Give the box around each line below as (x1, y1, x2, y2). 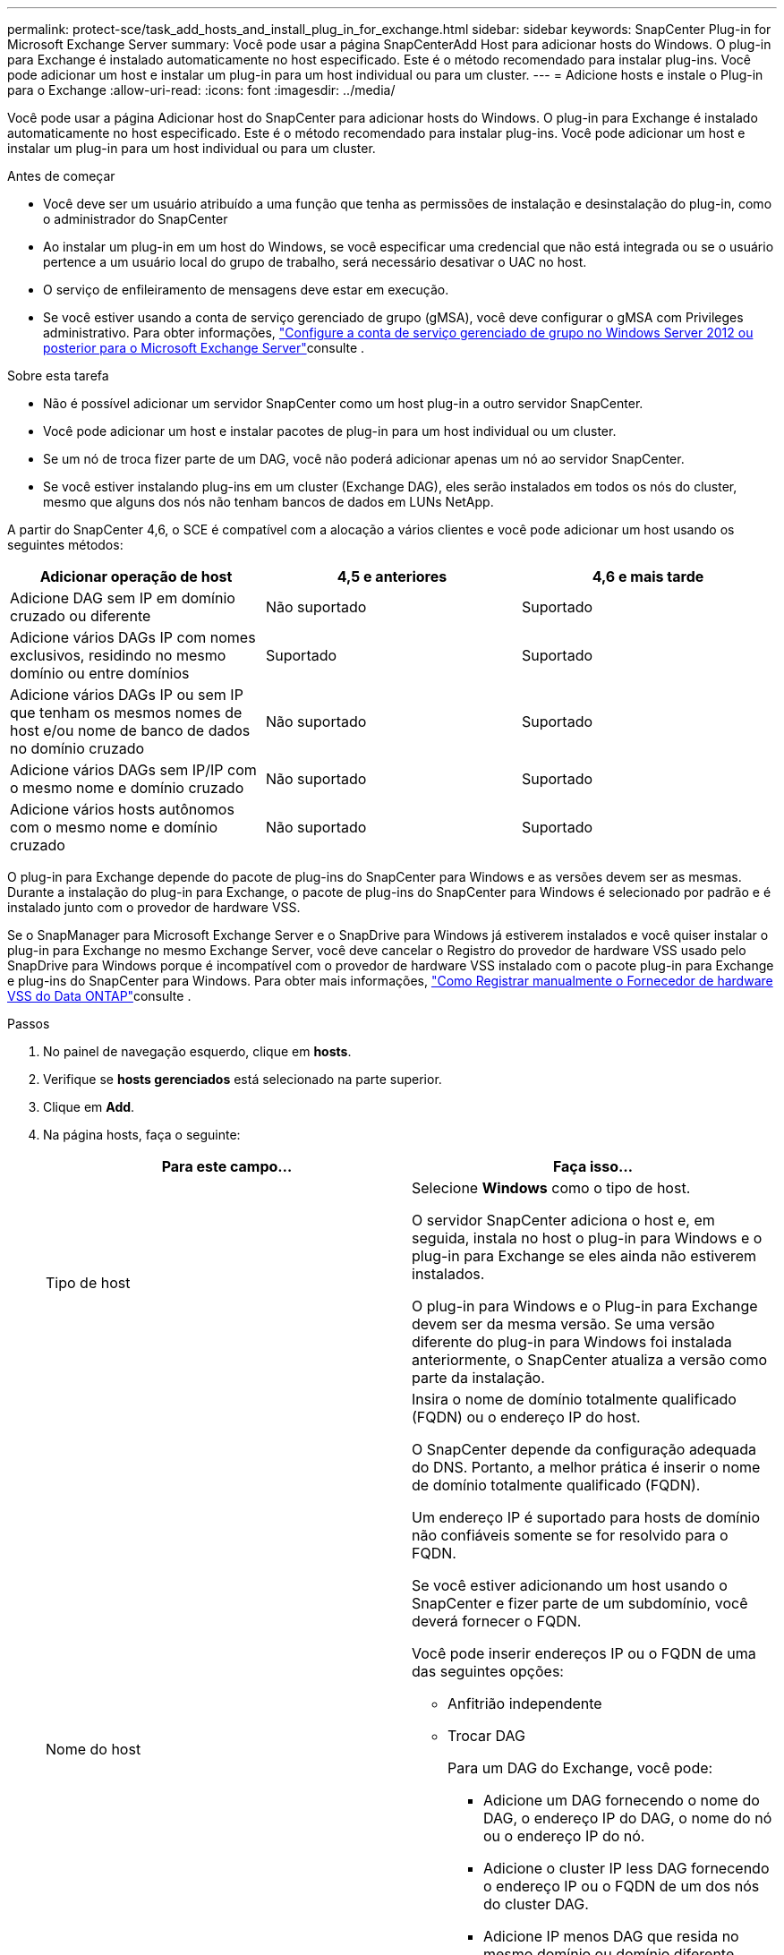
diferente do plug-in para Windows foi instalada (412, 1333, 732, 1351)
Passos (7, 1016, 50, 1031)
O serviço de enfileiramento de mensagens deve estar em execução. (43, 282, 449, 297)
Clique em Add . (43, 1099, 135, 1114)
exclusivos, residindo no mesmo (10, 646, 226, 664)
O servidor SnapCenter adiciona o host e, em (412, 1211, 715, 1229)
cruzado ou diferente (10, 607, 151, 625)
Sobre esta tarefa (7, 368, 109, 383)
